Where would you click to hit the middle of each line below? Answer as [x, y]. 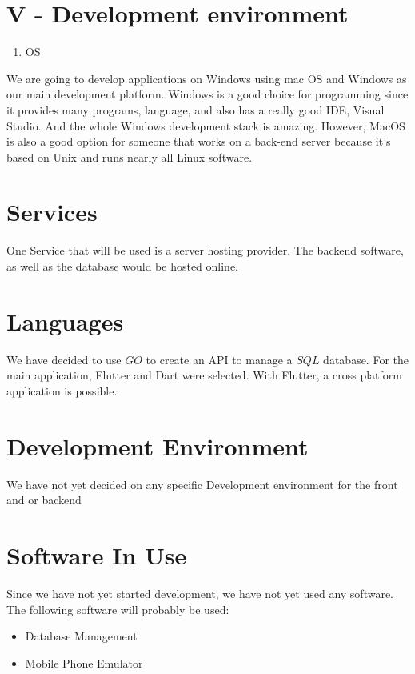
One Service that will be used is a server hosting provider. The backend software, [205, 250]
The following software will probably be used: [118, 609]
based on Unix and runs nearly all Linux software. [130, 156]
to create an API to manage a [219, 359]
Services [52, 212]
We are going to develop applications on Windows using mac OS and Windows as [207, 78]
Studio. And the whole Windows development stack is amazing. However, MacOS [206, 125]
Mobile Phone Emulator [84, 662]
